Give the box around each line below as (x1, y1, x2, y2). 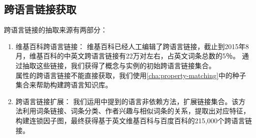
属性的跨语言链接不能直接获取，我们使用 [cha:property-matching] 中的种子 (15, 70, 246, 80)
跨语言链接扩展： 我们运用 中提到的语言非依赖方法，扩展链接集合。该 (15, 96, 239, 106)
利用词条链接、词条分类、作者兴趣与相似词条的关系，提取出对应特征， (22, 106, 250, 116)
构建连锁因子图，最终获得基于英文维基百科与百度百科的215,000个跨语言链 (15, 115, 252, 125)
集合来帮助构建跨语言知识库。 (15, 80, 112, 90)
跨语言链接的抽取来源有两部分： (4, 25, 107, 35)
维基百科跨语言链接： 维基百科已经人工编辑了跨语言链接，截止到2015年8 (15, 41, 249, 51)
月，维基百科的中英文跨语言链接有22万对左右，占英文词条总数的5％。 (15, 51, 240, 61)
